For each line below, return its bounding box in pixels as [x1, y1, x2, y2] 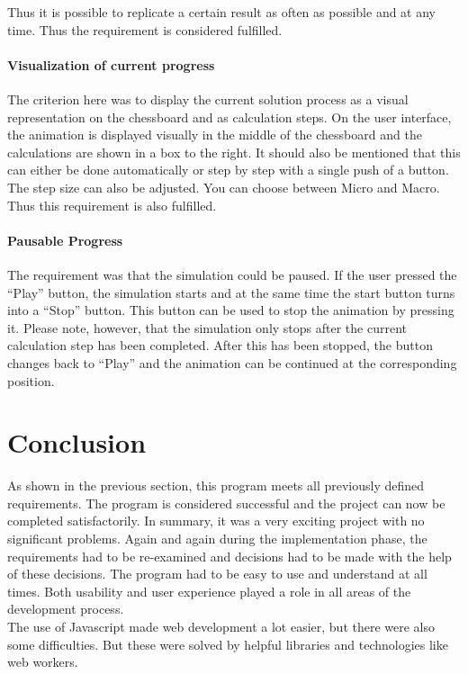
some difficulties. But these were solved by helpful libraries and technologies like [7, 634, 448, 653]
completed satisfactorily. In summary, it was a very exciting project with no [7, 511, 425, 530]
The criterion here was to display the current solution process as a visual [7, 89, 409, 108]
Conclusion [7, 424, 147, 461]
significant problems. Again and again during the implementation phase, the [7, 529, 427, 547]
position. [7, 371, 55, 390]
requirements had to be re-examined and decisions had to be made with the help [7, 546, 452, 565]
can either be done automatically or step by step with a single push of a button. [7, 160, 449, 179]
